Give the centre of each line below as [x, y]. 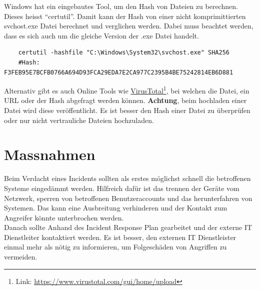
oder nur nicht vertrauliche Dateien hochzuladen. [79, 120]
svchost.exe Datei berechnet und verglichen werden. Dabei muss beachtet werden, [129, 26]
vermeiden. [21, 257]
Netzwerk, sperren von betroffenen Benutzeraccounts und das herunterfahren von [128, 198]
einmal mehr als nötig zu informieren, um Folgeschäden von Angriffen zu [115, 247]
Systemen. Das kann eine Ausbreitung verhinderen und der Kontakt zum [116, 208]
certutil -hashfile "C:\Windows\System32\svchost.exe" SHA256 [124, 53]
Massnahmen [50, 154]
